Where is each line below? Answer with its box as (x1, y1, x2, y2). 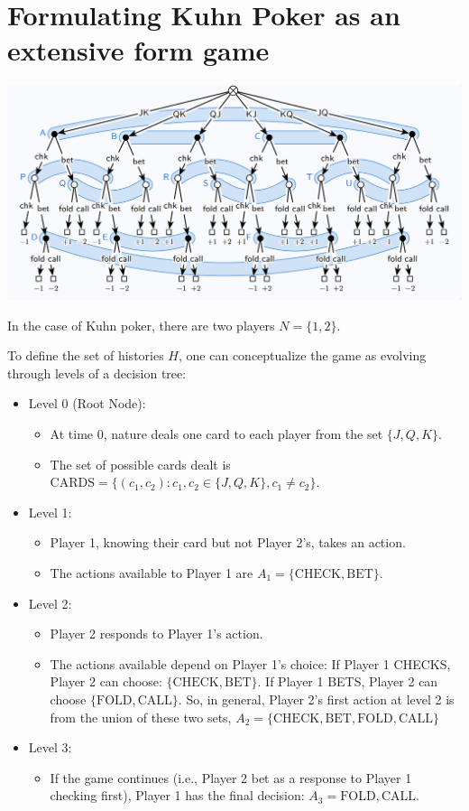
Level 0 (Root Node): (28, 394, 146, 413)
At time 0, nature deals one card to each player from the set (50, 424, 383, 443)
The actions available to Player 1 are (50, 563, 253, 582)
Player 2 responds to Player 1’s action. (50, 624, 263, 643)
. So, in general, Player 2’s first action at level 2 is (178, 689, 455, 708)
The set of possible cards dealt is (50, 454, 231, 473)
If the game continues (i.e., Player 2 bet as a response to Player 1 (50, 768, 412, 787)
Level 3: (28, 738, 72, 757)
